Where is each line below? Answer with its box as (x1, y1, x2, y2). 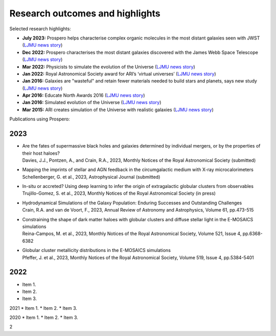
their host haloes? (22, 150, 60, 156)
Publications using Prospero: (9, 116, 70, 122)
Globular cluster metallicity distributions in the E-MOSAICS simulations (22, 247, 171, 254)
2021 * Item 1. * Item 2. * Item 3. (9, 305, 78, 311)
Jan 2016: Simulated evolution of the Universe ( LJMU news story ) (22, 99, 162, 106)
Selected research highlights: (9, 26, 71, 32)
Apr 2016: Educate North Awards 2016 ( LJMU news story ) (22, 92, 145, 98)
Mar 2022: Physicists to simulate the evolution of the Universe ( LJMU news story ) (22, 64, 195, 70)
